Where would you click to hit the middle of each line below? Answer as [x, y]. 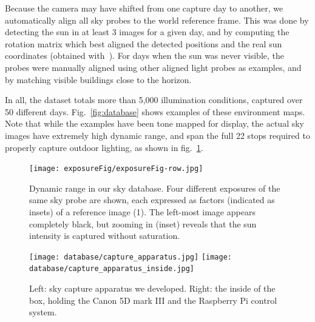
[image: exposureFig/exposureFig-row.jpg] [116, 169]
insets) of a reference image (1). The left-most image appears [142, 211]
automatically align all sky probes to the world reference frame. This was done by [157, 20]
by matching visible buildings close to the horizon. [98, 79]
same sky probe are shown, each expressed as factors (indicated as [152, 200]
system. [43, 312]
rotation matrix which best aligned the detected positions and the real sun [144, 43]
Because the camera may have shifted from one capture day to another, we [144, 8]
